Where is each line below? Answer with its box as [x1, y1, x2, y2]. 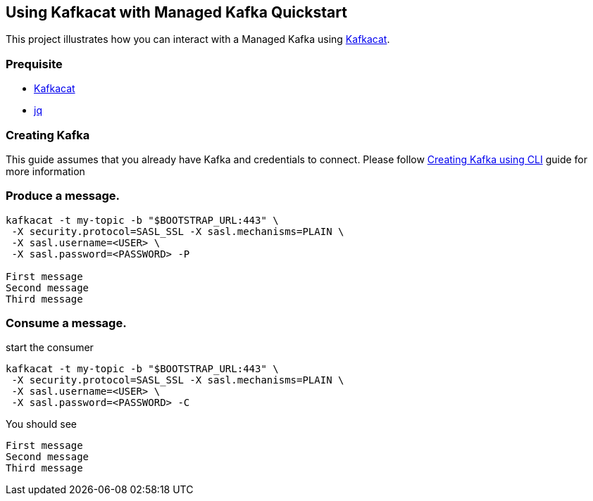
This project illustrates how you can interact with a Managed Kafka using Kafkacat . [6, 33, 390, 46]
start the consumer [6, 341, 94, 354]
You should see [6, 418, 77, 431]
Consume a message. [6, 316, 127, 331]
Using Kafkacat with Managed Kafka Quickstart [6, 4, 347, 21]
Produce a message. [6, 189, 120, 203]
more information [6, 165, 85, 177]
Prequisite [6, 56, 63, 71]
